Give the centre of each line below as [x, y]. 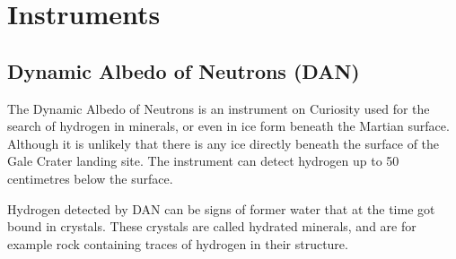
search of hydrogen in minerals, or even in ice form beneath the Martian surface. [228, 126]
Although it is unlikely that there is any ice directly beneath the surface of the [224, 143]
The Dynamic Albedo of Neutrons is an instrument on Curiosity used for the [219, 108]
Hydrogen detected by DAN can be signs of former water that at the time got [221, 208]
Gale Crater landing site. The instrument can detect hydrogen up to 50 [203, 161]
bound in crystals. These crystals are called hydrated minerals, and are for [212, 226]
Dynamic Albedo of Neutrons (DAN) [184, 70]
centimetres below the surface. [90, 178]
